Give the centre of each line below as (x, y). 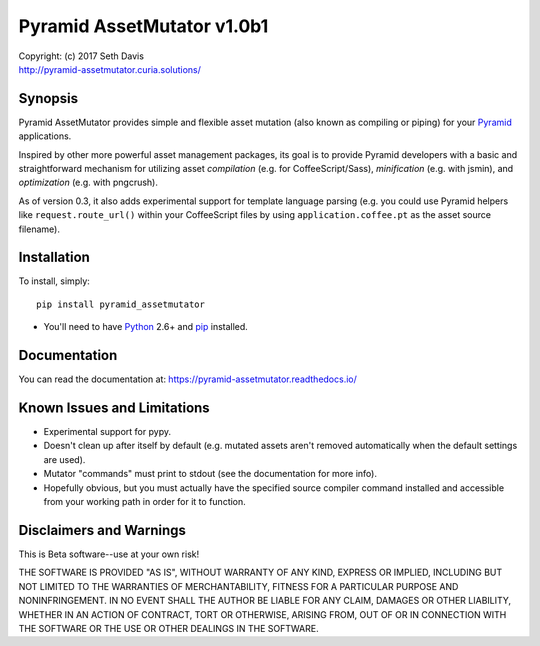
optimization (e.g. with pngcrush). (88, 182)
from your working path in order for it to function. (145, 502)
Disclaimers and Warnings (102, 530)
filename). (39, 229)
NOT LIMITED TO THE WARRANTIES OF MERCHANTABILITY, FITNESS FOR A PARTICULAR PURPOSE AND (238, 586)
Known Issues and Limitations (114, 407)
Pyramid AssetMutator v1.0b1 (143, 26)
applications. (45, 136)
